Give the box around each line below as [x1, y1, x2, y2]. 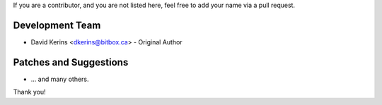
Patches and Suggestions [13, 56, 129, 68]
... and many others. [30, 75, 89, 83]
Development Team [13, 19, 101, 31]
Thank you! [13, 88, 46, 97]
